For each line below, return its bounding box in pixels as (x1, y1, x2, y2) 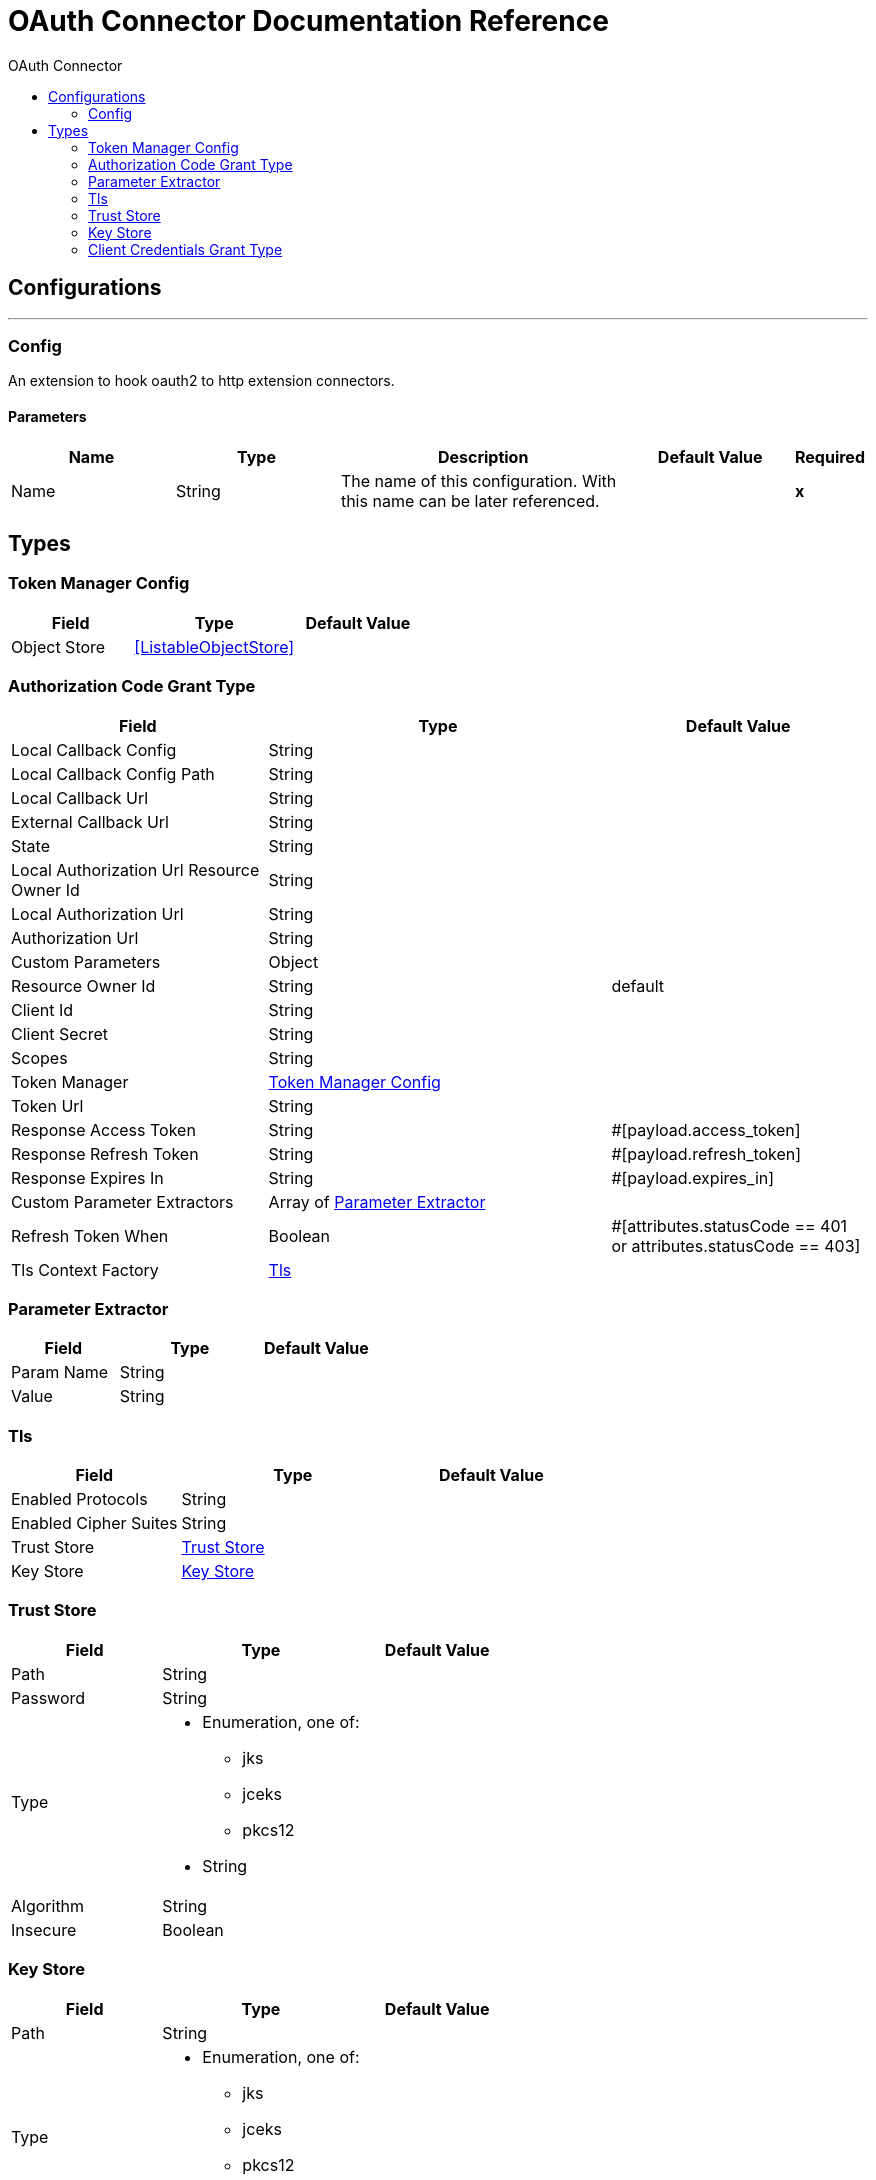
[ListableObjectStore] (134, 636, 295, 657)
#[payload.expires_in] (611, 1167, 775, 1188)
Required (795, 446, 865, 467)
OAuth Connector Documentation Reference (8, 4, 609, 38)
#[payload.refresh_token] (611, 1143, 802, 1164)
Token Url (11, 1095, 84, 1116)
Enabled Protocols (11, 1489, 148, 1510)
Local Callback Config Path (11, 763, 215, 784)
